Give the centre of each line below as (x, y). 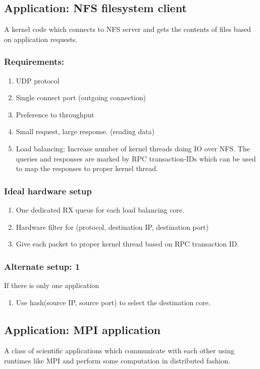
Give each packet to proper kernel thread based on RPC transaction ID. (127, 244)
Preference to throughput (55, 114)
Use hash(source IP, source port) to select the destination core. (113, 302)
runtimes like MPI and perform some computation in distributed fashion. (117, 360)
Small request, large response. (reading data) (85, 131)
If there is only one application (51, 285)
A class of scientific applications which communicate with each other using (119, 351)
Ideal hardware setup (48, 191)
